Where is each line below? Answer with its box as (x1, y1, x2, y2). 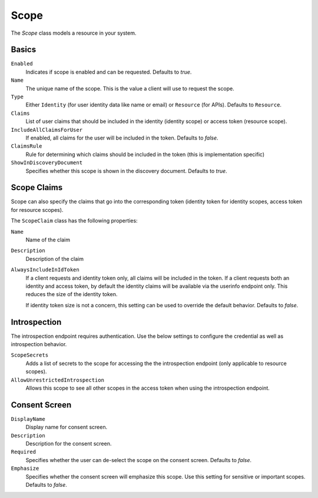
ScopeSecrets (11, 352, 49, 358)
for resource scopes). (11, 206, 64, 213)
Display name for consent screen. (25, 424, 108, 431)
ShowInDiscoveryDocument (11, 160, 82, 166)
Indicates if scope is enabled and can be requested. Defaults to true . (25, 68, 192, 75)
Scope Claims (11, 182, 63, 192)
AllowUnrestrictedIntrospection (11, 377, 104, 383)
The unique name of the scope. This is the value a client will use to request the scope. (25, 85, 235, 92)
